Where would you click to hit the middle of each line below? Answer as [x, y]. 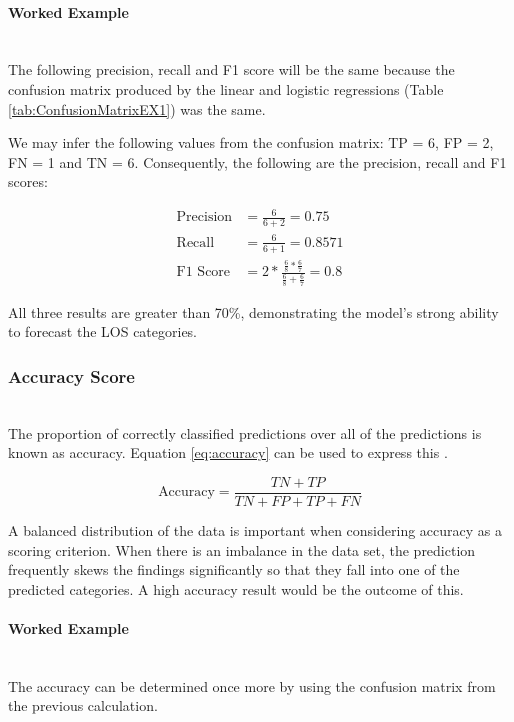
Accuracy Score [71, 375]
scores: [28, 181]
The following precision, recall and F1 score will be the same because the [231, 69]
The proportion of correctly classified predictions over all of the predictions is [245, 432]
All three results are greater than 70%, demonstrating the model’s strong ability [253, 311]
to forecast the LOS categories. [103, 331]
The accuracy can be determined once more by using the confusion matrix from [252, 685]
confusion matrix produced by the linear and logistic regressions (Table [226, 88]
